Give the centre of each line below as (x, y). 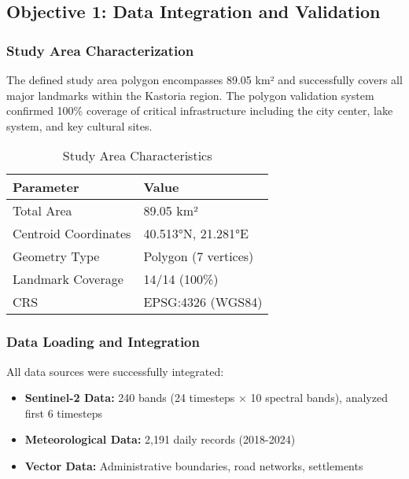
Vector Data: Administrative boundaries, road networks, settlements (194, 465)
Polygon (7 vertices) (199, 256)
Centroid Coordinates (72, 234)
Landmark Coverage (68, 279)
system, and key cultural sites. (79, 125)
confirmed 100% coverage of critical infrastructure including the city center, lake (200, 111)
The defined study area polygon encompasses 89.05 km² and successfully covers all (204, 79)
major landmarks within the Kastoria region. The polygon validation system (190, 95)
